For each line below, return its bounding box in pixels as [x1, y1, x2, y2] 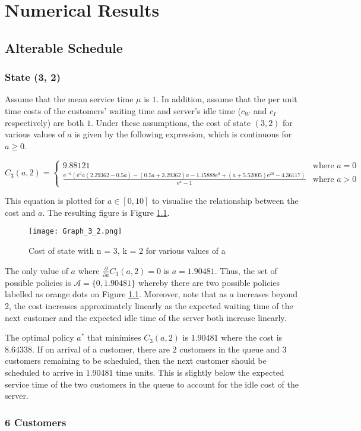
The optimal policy [5, 331, 74, 344]
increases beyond [236, 288, 298, 300]
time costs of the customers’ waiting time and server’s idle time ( [5, 104, 241, 117]
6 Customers [5, 414, 66, 429]
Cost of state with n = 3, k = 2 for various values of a [28, 244, 226, 256]
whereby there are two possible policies [138, 276, 280, 288]
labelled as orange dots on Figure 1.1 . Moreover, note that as [5, 288, 227, 300]
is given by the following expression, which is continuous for [74, 128, 292, 140]
